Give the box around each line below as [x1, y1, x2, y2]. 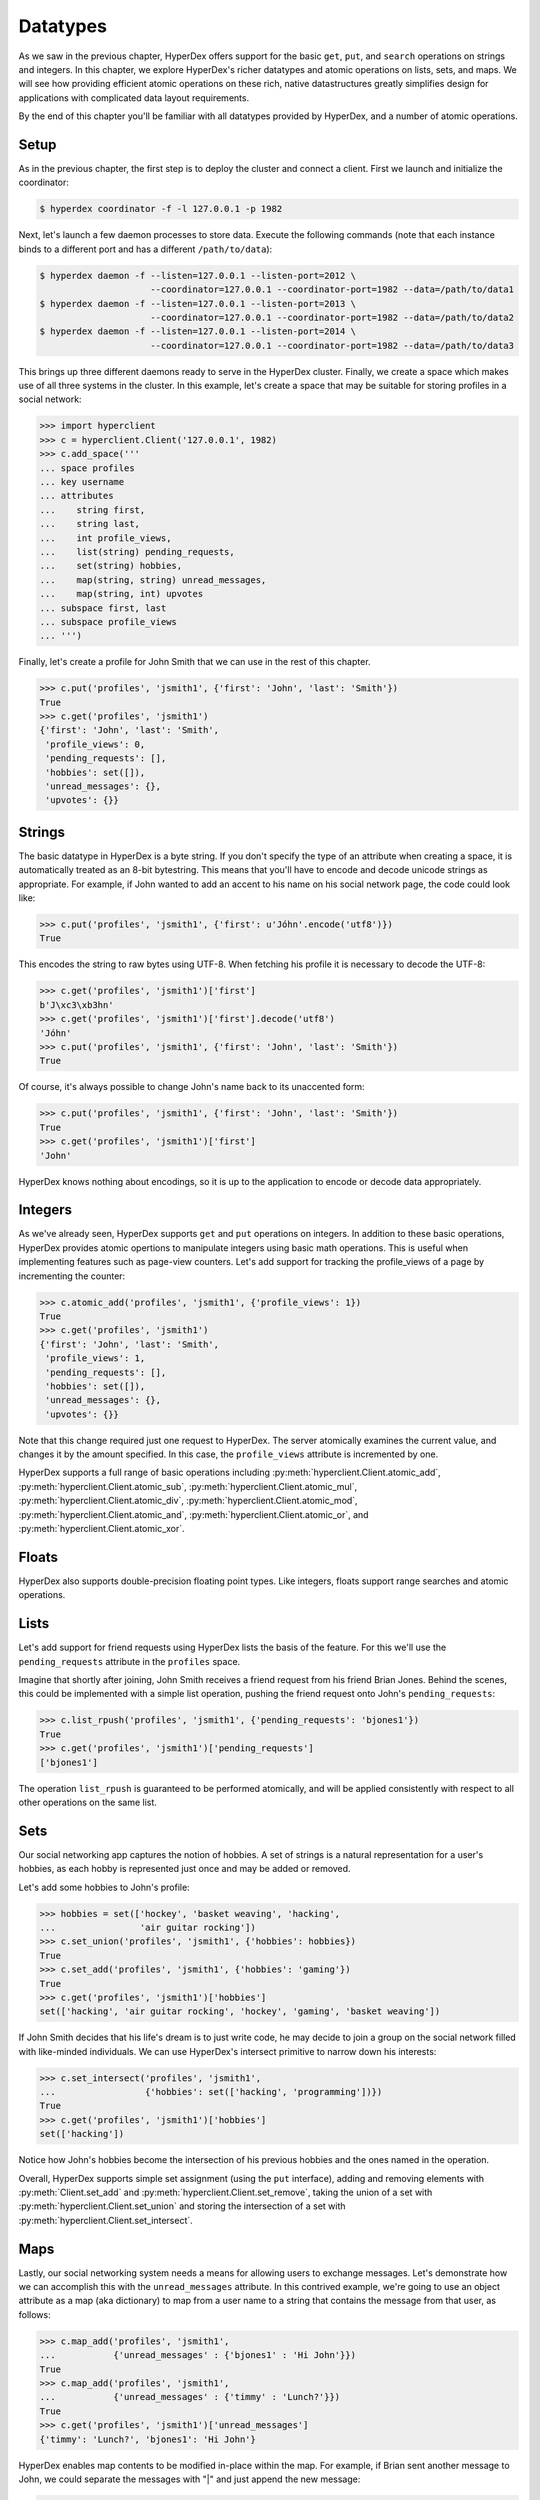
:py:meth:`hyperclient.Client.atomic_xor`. [18, 1523, 185, 1535]
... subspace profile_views [39, 616, 177, 627]
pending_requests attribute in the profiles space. [18, 1655, 241, 1667]
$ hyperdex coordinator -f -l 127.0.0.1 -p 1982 [39, 203, 283, 215]
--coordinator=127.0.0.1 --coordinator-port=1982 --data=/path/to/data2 [150, 311, 515, 323]
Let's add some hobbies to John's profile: [18, 1881, 190, 1893]
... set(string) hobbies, [39, 560, 183, 572]
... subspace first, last [39, 602, 167, 614]
